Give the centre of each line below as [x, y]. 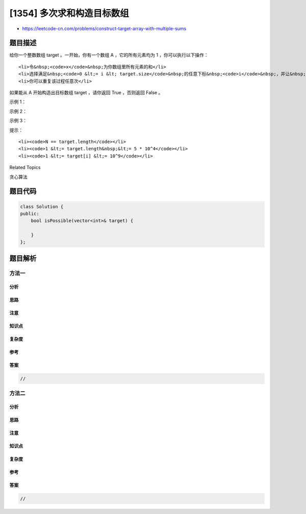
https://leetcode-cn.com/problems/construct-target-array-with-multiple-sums [104, 29]
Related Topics [25, 168]
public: [30, 213]
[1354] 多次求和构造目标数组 [69, 13]
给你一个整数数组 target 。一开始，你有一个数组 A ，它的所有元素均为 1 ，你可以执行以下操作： [109, 55]
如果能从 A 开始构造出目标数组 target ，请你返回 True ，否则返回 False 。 [86, 93]
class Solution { [42, 207]
